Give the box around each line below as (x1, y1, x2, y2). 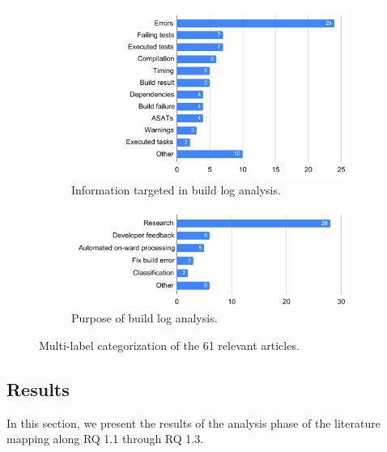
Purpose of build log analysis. (71, 309, 218, 326)
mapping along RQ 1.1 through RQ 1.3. (6, 430, 204, 447)
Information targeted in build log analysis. (71, 181, 281, 198)
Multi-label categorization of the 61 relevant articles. (39, 336, 300, 353)
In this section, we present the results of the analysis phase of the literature (6, 414, 381, 431)
